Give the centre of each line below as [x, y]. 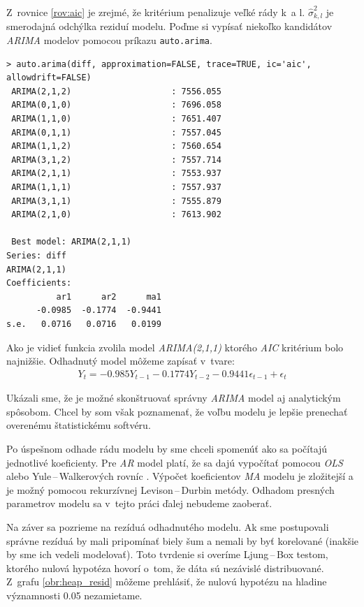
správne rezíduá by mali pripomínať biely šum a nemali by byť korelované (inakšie [183, 540]
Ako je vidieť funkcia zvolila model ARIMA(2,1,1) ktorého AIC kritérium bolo [175, 347]
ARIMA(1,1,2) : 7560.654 [116, 146]
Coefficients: [39, 283]
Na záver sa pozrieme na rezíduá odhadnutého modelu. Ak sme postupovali [168, 527]
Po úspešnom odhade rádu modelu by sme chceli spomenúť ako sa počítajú [167, 449]
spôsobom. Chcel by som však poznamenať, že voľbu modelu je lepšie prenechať [177, 411]
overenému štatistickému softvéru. [79, 425]
